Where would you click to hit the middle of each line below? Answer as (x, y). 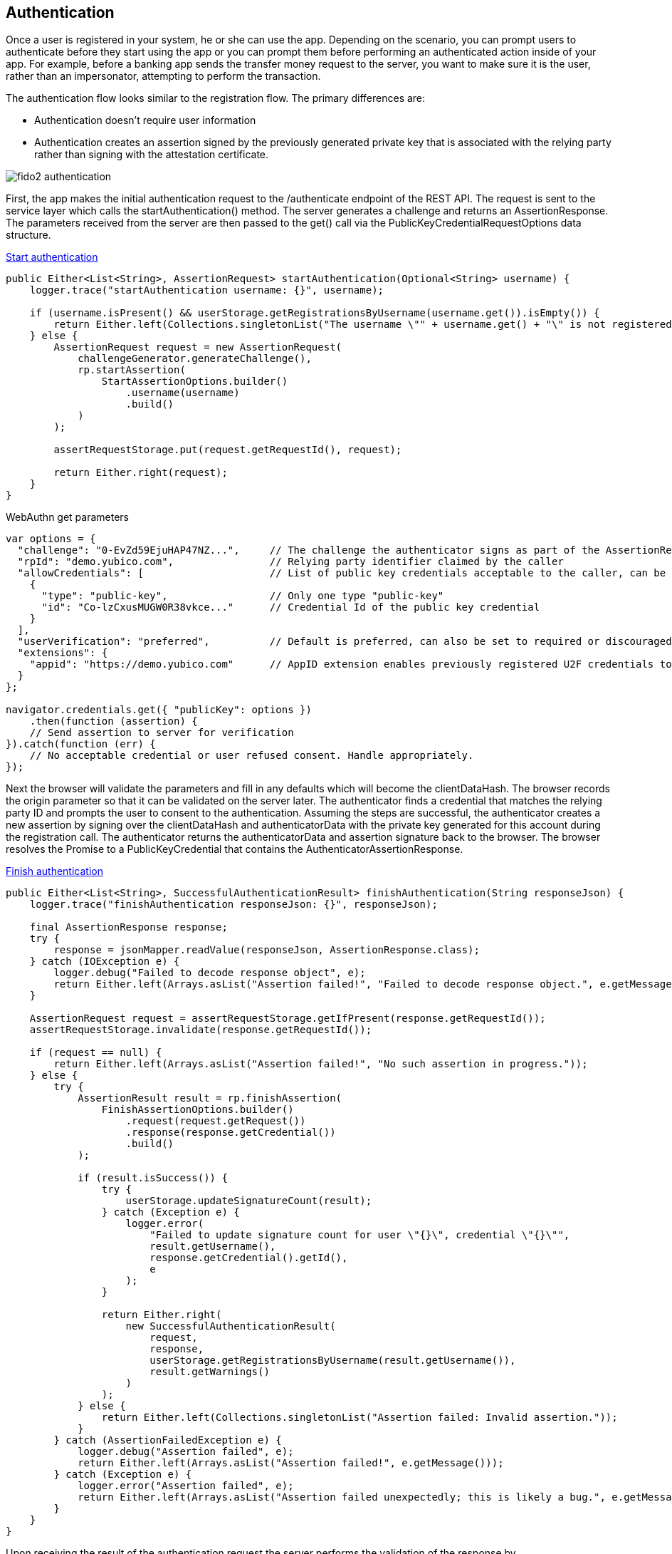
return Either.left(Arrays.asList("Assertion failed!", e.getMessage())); (291, 1463)
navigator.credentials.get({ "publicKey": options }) (159, 710)
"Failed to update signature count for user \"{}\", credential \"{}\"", (360, 1235)
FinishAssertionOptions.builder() (198, 1110)
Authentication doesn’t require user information (145, 120)
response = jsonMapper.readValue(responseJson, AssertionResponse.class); (267, 950)
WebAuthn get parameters (68, 517)
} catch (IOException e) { (105, 962)
